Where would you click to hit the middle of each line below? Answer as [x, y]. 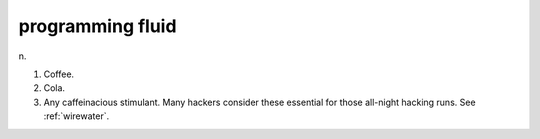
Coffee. [59, 74]
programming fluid [97, 26]
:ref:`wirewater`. [76, 116]
